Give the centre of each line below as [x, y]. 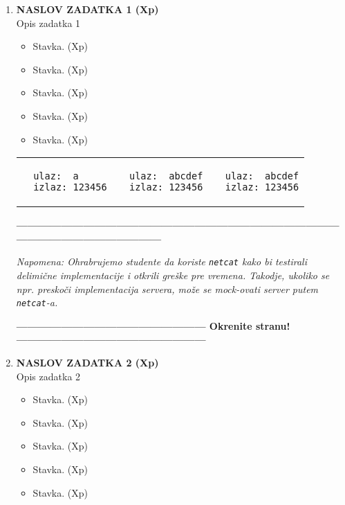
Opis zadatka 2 [48, 376]
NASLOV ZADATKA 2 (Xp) [87, 363]
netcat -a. [37, 302]
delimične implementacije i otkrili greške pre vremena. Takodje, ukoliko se [173, 275]
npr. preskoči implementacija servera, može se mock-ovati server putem [167, 289]
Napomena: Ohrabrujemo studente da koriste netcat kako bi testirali [161, 262]
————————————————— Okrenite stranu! [153, 325]
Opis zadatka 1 [48, 23]
